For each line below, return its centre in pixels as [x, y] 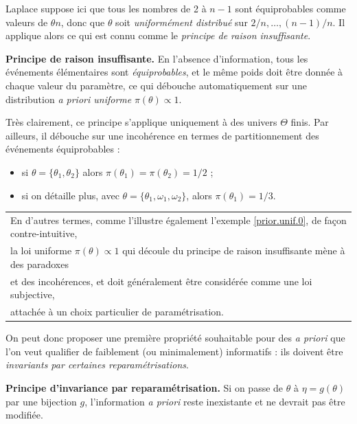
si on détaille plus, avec [70, 195]
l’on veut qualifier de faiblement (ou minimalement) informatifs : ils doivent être [174, 351]
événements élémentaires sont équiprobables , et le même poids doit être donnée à [174, 72]
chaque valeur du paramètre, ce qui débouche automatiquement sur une [156, 85]
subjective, [33, 294]
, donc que [83, 22]
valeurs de [27, 22]
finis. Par [310, 122]
